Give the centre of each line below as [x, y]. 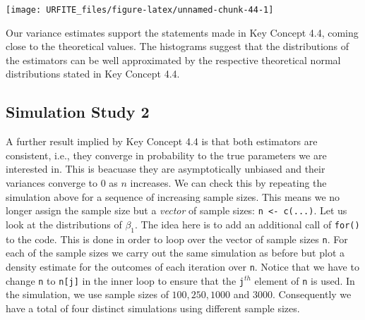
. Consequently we [312, 294]
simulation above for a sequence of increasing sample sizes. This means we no [173, 196]
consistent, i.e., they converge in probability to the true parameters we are [166, 155]
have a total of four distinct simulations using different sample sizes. [153, 308]
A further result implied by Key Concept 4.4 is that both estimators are [162, 141]
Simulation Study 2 [78, 112]
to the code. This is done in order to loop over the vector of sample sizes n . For [177, 239]
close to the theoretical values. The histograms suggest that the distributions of [178, 46]
